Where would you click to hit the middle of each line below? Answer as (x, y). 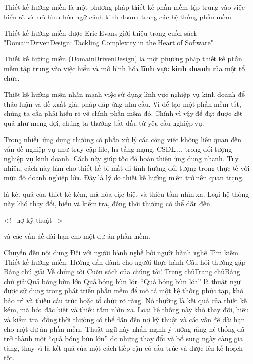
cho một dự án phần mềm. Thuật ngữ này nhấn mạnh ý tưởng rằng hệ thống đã (124, 329)
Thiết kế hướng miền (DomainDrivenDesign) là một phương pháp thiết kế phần (123, 59)
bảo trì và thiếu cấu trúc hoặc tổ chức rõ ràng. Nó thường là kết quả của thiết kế (125, 300)
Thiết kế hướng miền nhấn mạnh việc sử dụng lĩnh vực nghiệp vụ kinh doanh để (125, 94)
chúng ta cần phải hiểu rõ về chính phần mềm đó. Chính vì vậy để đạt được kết (123, 113)
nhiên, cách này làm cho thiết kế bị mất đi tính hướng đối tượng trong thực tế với (127, 168)
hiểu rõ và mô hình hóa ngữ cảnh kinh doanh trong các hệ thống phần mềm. (118, 16)
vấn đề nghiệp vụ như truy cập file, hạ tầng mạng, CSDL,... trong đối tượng (118, 149)
